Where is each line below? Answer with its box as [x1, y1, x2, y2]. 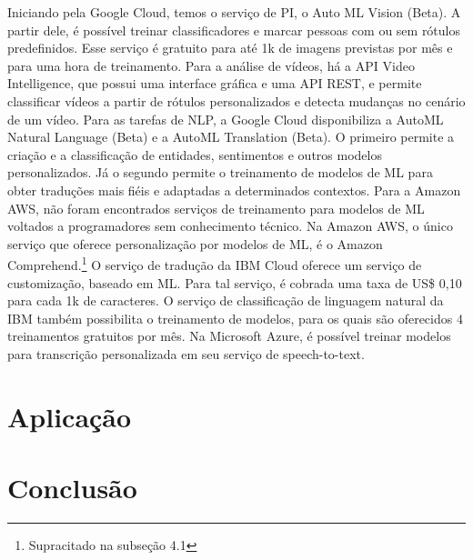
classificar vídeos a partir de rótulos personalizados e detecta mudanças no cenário [7, 91, 466, 110]
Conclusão [7, 469, 137, 506]
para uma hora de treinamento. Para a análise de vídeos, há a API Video [7, 55, 415, 75]
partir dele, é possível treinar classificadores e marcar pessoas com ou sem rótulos [7, 20, 461, 39]
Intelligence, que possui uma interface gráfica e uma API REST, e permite [7, 74, 422, 93]
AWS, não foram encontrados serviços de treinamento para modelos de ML [7, 198, 425, 217]
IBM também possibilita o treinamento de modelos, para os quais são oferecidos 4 [7, 308, 463, 327]
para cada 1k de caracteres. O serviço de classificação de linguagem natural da [7, 291, 444, 310]
